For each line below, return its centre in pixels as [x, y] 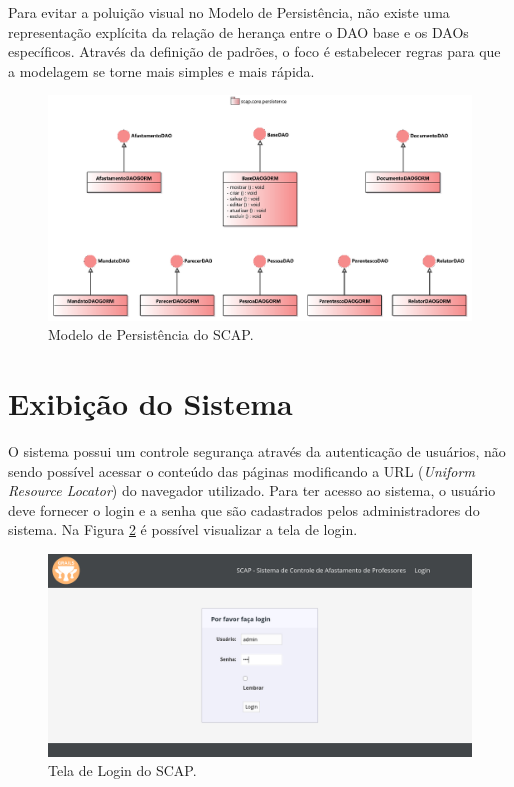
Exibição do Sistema [150, 403]
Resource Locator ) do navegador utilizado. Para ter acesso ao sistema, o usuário [252, 490]
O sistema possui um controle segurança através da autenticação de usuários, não [257, 450]
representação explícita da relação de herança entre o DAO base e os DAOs [238, 31]
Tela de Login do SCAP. [122, 770]
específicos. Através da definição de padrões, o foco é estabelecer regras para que [254, 51]
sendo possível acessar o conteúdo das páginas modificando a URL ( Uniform [241, 470]
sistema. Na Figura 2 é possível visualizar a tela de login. [183, 529]
